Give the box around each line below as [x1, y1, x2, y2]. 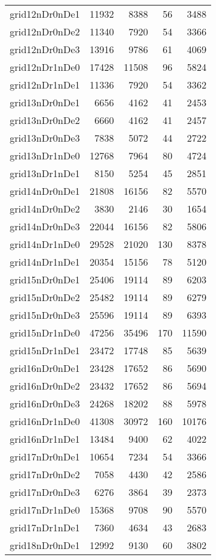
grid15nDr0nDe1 [10, 272, 80, 286]
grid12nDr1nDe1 [10, 78, 80, 92]
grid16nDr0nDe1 [10, 361, 80, 375]
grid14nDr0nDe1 [10, 184, 80, 198]
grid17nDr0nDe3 [10, 485, 80, 499]
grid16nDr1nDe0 [10, 414, 80, 428]
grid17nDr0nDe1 [10, 449, 80, 464]
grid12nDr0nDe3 [10, 42, 80, 56]
